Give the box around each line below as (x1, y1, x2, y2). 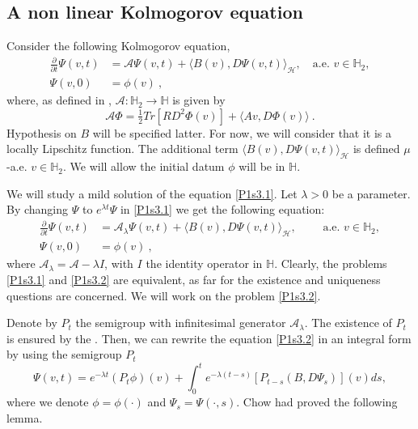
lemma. (6, 409, 43, 426)
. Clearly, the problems (274, 255, 387, 272)
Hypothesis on (6, 124, 77, 141)
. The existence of (304, 314, 392, 331)
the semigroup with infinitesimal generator (75, 314, 286, 331)
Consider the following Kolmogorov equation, (6, 37, 230, 54)
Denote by (6, 314, 57, 331)
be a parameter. (331, 185, 411, 202)
